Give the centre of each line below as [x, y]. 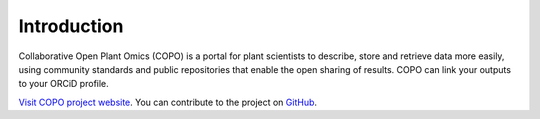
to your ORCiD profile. [63, 84]
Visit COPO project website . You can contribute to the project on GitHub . [168, 102]
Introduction [71, 26]
